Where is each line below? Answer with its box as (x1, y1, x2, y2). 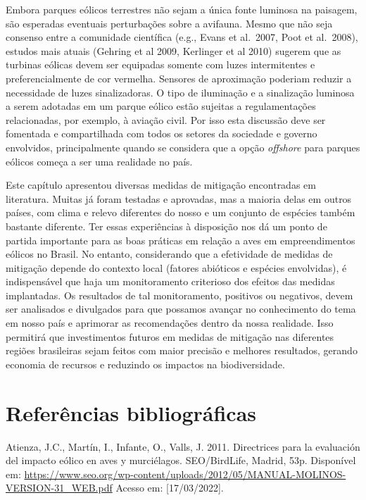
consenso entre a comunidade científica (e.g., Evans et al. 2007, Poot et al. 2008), (6, 30, 358, 44)
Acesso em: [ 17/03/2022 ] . (115, 480, 224, 495)
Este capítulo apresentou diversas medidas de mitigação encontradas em (6, 177, 316, 192)
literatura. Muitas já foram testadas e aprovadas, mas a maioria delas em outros (6, 191, 352, 206)
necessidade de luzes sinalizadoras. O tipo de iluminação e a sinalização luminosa (6, 85, 355, 99)
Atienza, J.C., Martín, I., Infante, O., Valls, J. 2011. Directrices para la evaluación (6, 439, 360, 454)
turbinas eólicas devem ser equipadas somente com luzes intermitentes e (6, 57, 315, 72)
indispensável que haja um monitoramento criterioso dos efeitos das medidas (6, 274, 335, 289)
